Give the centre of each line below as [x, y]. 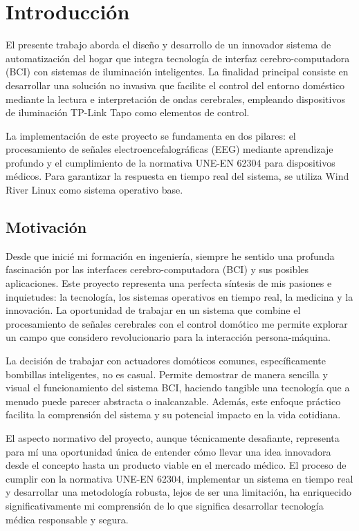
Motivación [46, 227]
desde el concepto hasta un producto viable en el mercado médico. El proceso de [176, 465]
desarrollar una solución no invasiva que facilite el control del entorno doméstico [175, 85]
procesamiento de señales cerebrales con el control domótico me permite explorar [177, 323]
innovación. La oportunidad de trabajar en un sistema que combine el [153, 310]
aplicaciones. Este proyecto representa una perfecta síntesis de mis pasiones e [169, 283]
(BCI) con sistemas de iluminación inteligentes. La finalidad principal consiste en [177, 72]
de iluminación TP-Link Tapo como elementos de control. [128, 112]
